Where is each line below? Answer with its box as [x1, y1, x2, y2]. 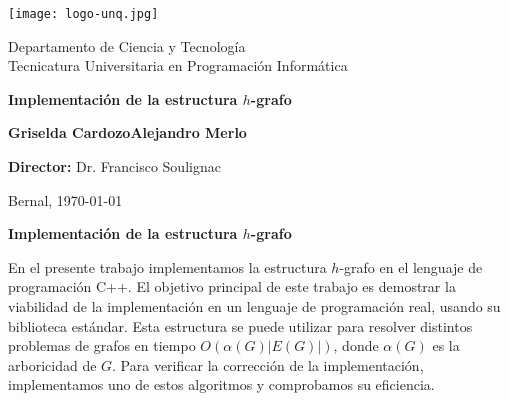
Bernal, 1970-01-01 [8, 189, 123, 210]
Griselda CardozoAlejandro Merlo [8, 122, 247, 143]
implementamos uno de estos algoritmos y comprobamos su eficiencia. [8, 374, 435, 395]
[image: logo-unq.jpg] [8, 7, 159, 21]
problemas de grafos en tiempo [8, 335, 196, 356]
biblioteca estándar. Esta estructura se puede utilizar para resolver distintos [8, 315, 473, 336]
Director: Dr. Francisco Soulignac [8, 156, 221, 177]
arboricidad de [8, 354, 97, 375]
